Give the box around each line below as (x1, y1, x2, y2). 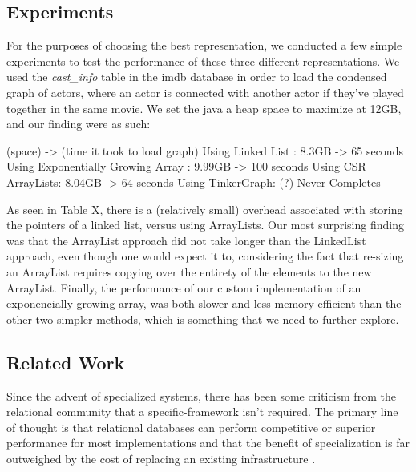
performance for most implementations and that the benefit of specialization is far (6, 434, 410, 451)
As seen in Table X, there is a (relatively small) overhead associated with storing (6, 200, 403, 217)
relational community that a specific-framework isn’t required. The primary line (6, 403, 398, 420)
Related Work (6, 349, 125, 374)
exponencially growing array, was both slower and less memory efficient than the (6, 295, 402, 312)
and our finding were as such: (6, 115, 151, 132)
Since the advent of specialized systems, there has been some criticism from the (6, 387, 396, 404)
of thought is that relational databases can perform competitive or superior (6, 418, 376, 435)
